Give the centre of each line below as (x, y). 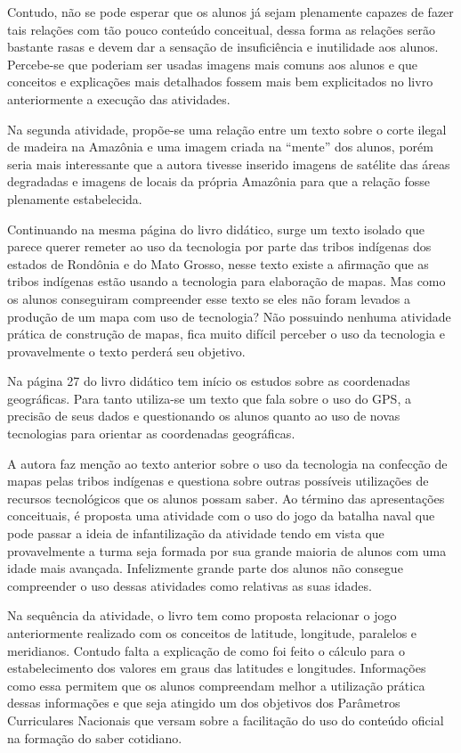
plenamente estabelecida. (75, 198)
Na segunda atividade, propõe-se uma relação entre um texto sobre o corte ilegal (227, 129)
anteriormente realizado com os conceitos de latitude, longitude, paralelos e (212, 633)
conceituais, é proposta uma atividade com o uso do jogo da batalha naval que (221, 516)
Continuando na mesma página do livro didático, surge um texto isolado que (216, 229)
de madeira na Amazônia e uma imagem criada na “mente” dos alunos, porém (220, 147)
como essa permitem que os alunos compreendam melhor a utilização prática (216, 685)
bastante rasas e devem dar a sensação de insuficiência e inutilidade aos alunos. (223, 47)
